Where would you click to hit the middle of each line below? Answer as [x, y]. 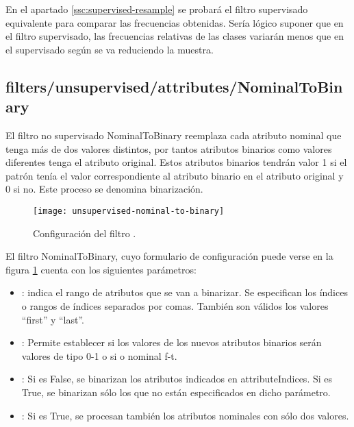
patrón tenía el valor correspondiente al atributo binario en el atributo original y [175, 175]
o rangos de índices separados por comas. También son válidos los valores [175, 305]
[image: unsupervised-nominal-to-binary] [129, 211]
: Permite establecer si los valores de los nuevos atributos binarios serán [172, 342]
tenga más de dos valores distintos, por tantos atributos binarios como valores [169, 148]
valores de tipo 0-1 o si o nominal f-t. [99, 355]
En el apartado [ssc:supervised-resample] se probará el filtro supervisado [157, 9]
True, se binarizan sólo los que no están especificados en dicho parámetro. [176, 392]
